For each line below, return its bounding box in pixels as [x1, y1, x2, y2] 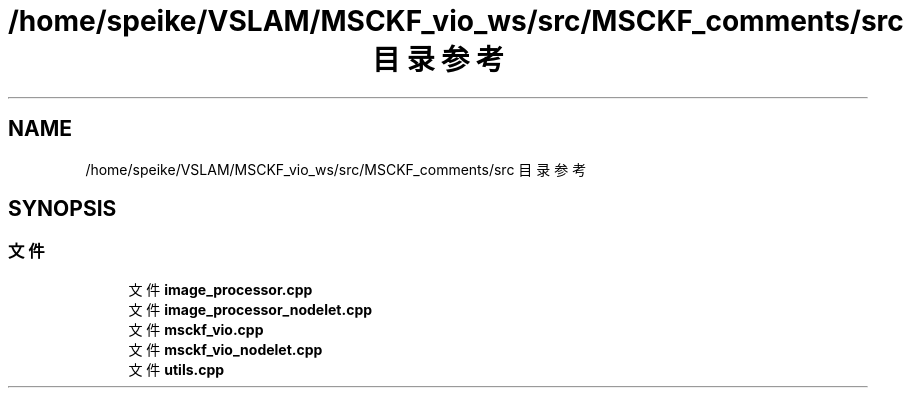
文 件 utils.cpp [128, 360, 225, 378]
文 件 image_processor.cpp [128, 280, 313, 298]
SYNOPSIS [8, 196, 117, 222]
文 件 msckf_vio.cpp [128, 320, 264, 338]
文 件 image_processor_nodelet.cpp [128, 300, 373, 318]
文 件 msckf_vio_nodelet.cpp [128, 340, 323, 358]
